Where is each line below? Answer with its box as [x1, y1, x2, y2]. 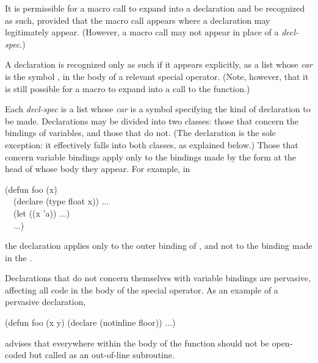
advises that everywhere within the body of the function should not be [5, 336, 269, 349]
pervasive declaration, [5, 295, 86, 308]
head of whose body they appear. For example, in [5, 162, 190, 175]
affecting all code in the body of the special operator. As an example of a [5, 283, 278, 296]
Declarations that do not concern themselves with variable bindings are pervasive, [5, 271, 311, 284]
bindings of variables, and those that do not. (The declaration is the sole [5, 126, 276, 139]
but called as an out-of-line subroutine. [29, 348, 175, 361]
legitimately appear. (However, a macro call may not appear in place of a [5, 26, 279, 38]
